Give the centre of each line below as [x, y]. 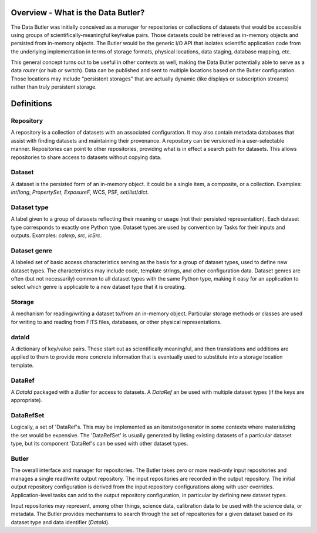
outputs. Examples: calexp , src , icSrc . [56, 235]
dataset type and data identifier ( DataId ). [60, 522]
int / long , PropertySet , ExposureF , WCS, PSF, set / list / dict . [80, 192]
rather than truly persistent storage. [54, 87]
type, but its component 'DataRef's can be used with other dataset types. [100, 444]
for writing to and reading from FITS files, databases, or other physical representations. [116, 322]
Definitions [31, 104]
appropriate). [27, 400]
